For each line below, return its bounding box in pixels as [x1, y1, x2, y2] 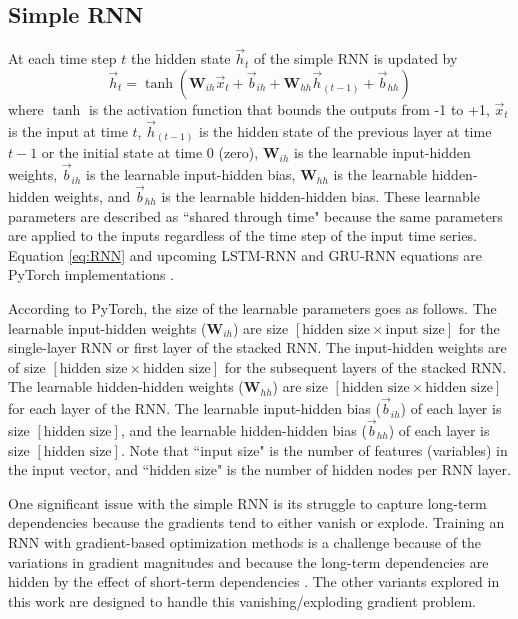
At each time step [8, 48, 117, 69]
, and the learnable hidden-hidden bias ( [120, 419, 367, 440]
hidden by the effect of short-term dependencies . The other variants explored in [8, 571, 500, 592]
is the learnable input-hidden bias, [86, 164, 296, 185]
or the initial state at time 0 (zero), [41, 142, 259, 163]
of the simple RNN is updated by [254, 48, 458, 69]
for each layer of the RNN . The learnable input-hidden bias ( [8, 398, 381, 419]
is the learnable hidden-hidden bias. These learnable [161, 185, 480, 206]
